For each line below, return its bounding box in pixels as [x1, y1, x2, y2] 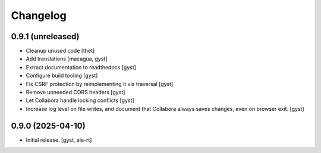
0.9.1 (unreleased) [11, 31, 80, 42]
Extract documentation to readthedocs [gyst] [26, 63, 137, 71]
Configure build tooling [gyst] [26, 72, 98, 79]
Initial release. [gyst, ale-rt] [26, 136, 92, 144]
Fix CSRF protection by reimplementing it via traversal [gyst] [26, 80, 174, 87]
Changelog [11, 9, 67, 22]
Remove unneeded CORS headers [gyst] [26, 89, 125, 96]
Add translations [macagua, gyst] [26, 55, 108, 62]
